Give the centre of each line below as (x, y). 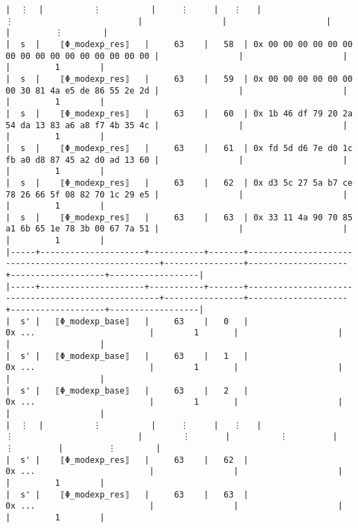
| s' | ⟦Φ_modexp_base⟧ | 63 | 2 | (127, 390)
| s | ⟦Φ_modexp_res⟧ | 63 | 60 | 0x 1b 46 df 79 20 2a (179, 113)
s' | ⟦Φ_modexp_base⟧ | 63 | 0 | (134, 321)
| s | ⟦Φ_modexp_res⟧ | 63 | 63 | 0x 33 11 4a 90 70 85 (179, 217)
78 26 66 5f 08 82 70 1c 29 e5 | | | (177, 194)
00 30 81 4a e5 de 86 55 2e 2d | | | (177, 90)
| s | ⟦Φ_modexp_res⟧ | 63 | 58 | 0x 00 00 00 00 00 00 (179, 44)
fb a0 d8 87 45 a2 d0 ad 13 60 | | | (177, 160)
